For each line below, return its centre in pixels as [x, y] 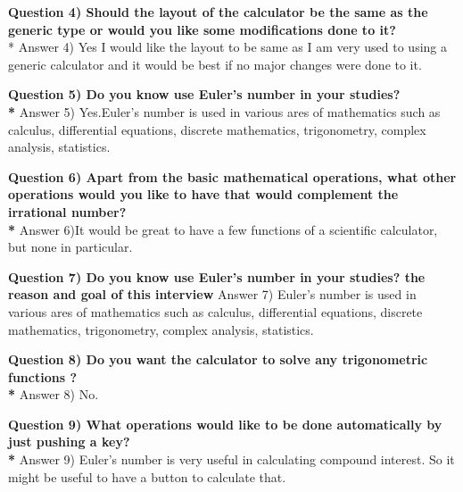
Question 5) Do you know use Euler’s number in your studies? [204, 94]
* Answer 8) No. [54, 394]
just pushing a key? [69, 442]
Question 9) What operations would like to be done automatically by [225, 424]
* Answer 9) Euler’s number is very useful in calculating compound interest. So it [231, 459]
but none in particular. [70, 247]
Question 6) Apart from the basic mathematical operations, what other [232, 176]
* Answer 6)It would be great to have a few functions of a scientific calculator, [223, 229]
